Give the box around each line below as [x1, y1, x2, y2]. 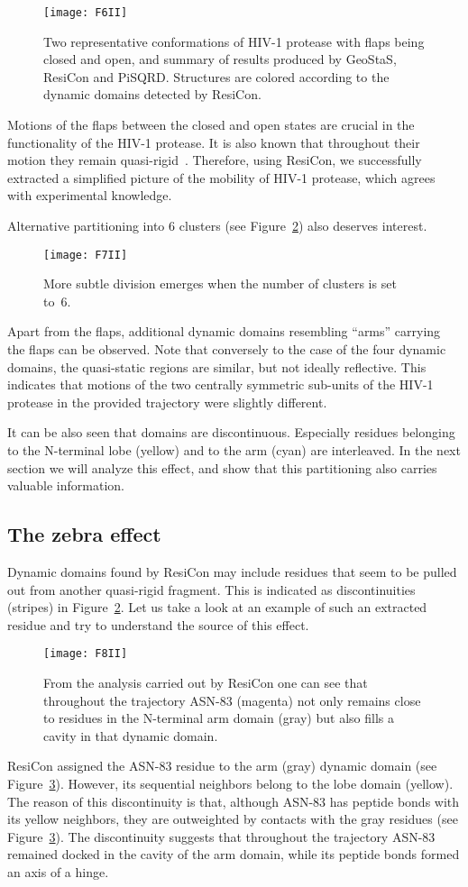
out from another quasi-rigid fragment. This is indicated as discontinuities [7, 580, 416, 599]
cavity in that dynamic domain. [43, 726, 218, 745]
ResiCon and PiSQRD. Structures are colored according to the [43, 67, 390, 86]
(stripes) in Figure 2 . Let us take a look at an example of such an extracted [7, 598, 427, 617]
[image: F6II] [43, 6, 128, 19]
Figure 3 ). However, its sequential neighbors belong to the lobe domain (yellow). [7, 773, 454, 792]
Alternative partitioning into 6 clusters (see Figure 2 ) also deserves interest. [7, 216, 427, 234]
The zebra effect [7, 520, 161, 548]
